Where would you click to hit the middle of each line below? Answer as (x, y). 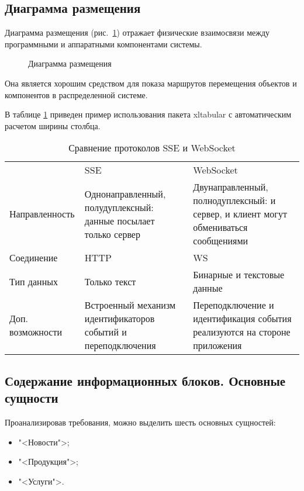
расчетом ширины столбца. (53, 125)
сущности (32, 398)
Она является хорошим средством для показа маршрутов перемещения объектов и (151, 83)
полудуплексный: (119, 207)
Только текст (110, 281)
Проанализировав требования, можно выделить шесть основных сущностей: (140, 422)
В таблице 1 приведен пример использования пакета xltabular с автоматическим (148, 114)
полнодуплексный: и (234, 200)
